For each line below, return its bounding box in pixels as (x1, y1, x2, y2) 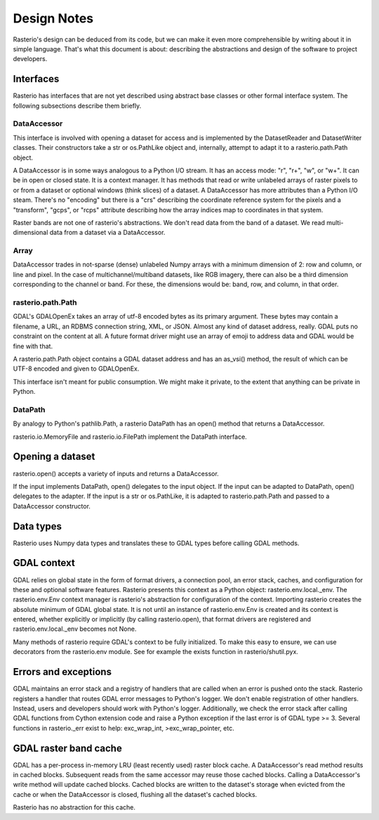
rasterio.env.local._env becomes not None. (13, 624, 137, 633)
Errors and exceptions (13, 666, 112, 678)
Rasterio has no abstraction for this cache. (13, 803, 136, 812)
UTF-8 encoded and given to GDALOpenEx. (13, 364, 140, 373)
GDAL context (13, 557, 75, 569)
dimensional (13, 229, 48, 237)
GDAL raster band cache (13, 742, 122, 754)
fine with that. (13, 342, 53, 350)
